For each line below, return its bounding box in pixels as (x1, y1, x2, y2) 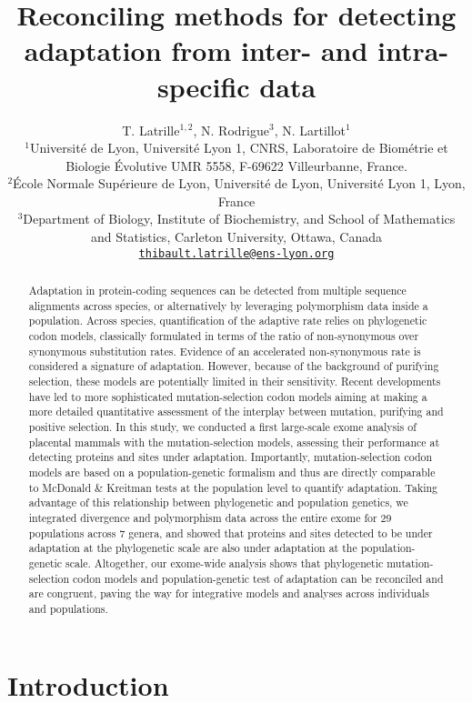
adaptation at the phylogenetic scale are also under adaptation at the (28, 540, 357, 556)
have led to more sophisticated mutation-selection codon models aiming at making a (28, 388, 427, 404)
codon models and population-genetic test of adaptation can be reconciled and (73, 570, 444, 586)
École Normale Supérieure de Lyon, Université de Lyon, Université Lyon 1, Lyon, (13, 174, 466, 193)
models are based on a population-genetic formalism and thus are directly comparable (28, 464, 436, 479)
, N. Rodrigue (193, 120, 269, 139)
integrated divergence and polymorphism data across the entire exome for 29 (28, 509, 392, 525)
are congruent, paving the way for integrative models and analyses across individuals (28, 586, 429, 601)
